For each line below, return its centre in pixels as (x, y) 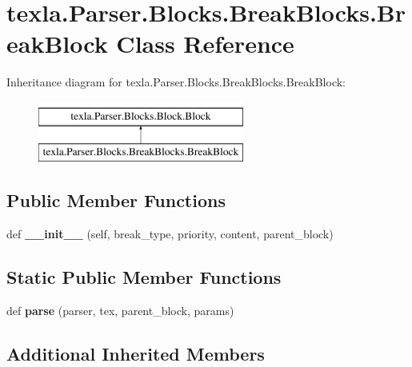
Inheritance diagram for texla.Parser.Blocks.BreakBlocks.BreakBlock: (176, 82)
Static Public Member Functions (144, 277)
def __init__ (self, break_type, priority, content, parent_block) (170, 234)
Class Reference (205, 44)
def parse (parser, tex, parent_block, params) (120, 311)
